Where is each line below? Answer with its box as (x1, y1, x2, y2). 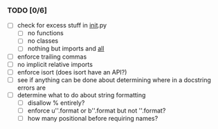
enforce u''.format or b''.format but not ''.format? (27, 106, 166, 115)
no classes (27, 37, 59, 45)
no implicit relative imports (17, 60, 93, 68)
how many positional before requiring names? (27, 114, 158, 122)
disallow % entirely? (27, 99, 85, 107)
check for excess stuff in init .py (17, 21, 107, 30)
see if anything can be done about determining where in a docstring (17, 75, 211, 84)
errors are (17, 83, 46, 92)
